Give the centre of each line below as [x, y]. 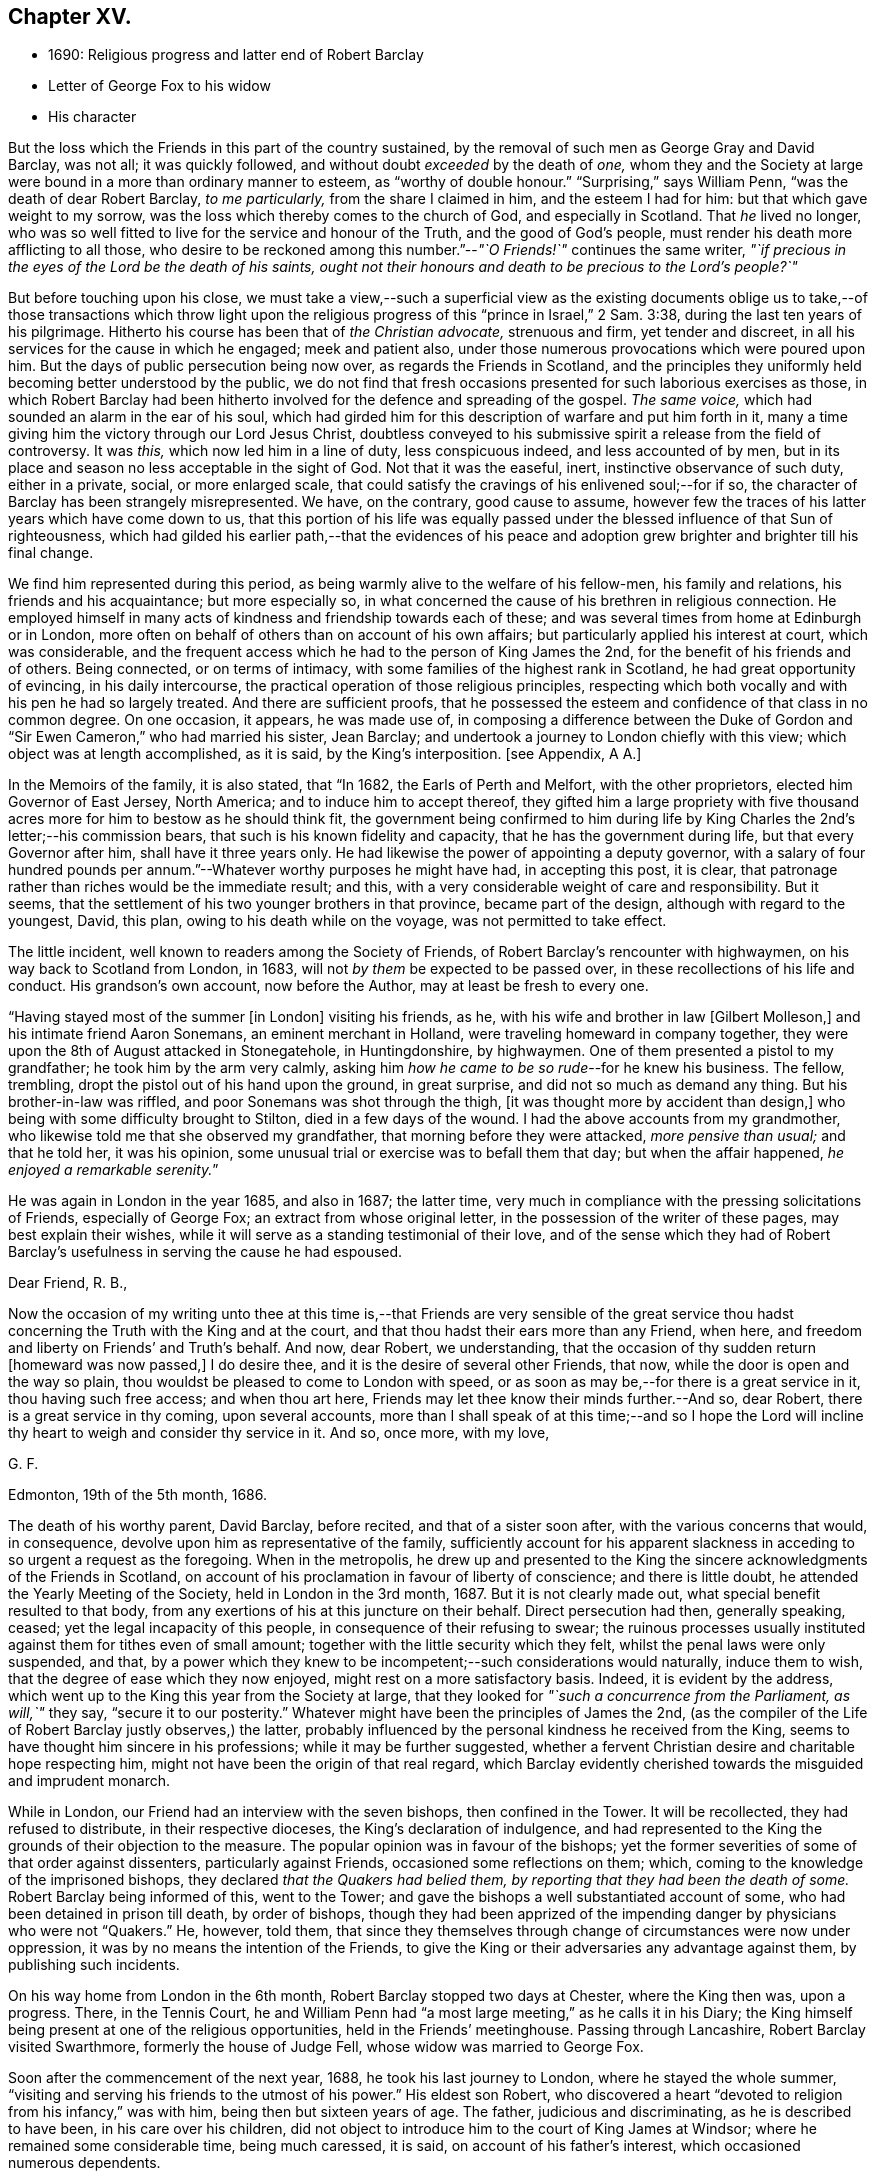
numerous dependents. [84, 2163]
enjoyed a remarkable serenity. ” [113, 1170]
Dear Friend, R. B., [68, 1283]
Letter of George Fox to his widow [159, 86]
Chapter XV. [70, 16]
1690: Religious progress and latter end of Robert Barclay [236, 55]
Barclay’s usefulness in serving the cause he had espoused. [205, 1252]
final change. [51, 553]
